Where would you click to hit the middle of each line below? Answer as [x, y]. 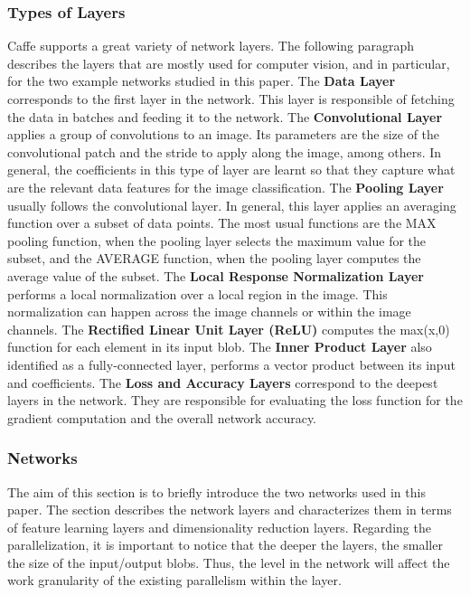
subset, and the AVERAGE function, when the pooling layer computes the [214, 258]
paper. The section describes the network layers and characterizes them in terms [230, 510]
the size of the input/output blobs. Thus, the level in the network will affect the [229, 562]
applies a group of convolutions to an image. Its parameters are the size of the [224, 134]
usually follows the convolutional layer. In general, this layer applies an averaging [232, 205]
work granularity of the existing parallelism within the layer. [174, 580]
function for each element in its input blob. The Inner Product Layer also [220, 347]
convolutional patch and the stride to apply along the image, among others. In [225, 151]
